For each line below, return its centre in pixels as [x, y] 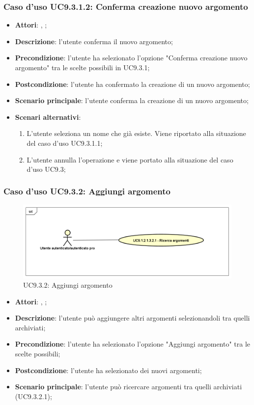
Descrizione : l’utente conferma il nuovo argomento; [94, 41]
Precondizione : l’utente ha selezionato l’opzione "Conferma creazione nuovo [131, 58]
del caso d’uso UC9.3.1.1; [65, 143]
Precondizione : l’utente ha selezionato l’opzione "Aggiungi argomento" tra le [133, 344]
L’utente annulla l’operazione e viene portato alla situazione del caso [130, 159]
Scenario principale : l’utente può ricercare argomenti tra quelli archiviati [128, 387]
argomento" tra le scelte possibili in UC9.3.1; [82, 67]
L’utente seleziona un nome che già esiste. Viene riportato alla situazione [136, 133]
